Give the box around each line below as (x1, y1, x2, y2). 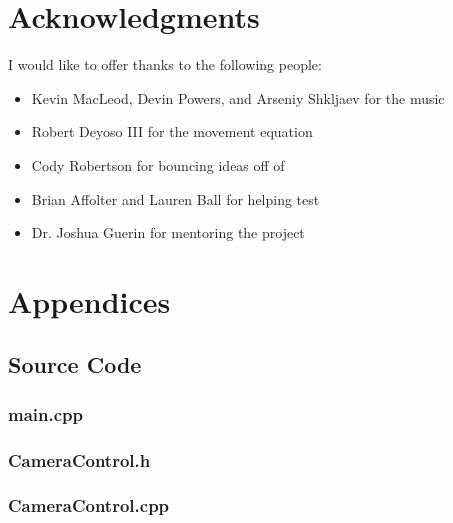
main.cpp (8, 401, 83, 426)
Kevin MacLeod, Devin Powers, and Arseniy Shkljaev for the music (31, 87, 445, 108)
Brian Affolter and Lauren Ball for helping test (31, 188, 320, 209)
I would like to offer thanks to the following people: (8, 54, 322, 75)
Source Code (8, 349, 142, 380)
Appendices (8, 280, 171, 321)
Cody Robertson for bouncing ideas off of (31, 154, 285, 175)
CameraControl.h (8, 447, 151, 472)
